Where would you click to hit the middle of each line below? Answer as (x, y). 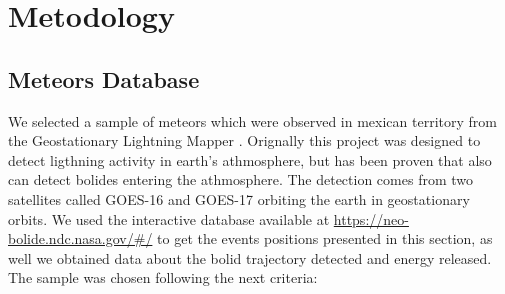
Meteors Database (104, 78)
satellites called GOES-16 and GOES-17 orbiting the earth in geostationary (239, 198)
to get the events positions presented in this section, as (325, 238)
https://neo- (371, 218)
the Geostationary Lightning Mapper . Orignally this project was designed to (244, 140)
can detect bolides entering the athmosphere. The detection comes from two (241, 179)
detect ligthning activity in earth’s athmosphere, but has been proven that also (250, 159)
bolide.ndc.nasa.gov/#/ (80, 238)
